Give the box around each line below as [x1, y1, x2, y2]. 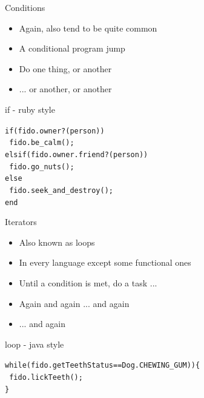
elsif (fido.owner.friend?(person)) [5, 150, 148, 159]
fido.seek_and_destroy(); [9, 186, 113, 195]
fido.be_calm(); [9, 138, 74, 147]
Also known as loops [19, 235, 95, 248]
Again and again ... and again [19, 297, 130, 309]
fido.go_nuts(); [9, 162, 74, 171]
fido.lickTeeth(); [9, 373, 83, 382]
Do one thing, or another [19, 62, 112, 75]
